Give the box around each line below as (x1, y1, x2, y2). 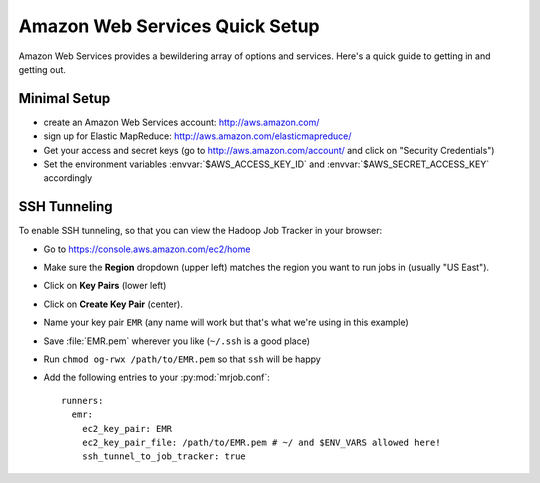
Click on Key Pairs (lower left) (43, 280, 167, 292)
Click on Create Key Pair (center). (43, 298, 184, 310)
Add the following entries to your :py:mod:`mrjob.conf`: (43, 371, 270, 384)
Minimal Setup (18, 90, 111, 107)
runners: (61, 395, 104, 406)
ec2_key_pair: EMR (81, 423, 173, 434)
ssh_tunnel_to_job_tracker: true (81, 451, 247, 462)
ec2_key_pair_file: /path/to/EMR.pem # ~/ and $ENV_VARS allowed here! (81, 437, 441, 448)
